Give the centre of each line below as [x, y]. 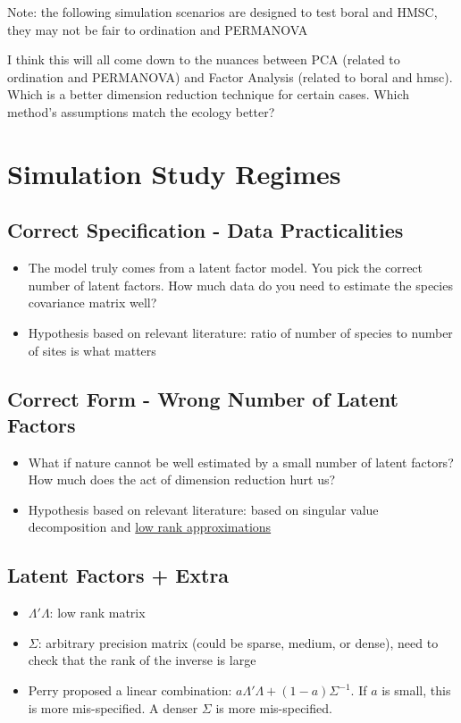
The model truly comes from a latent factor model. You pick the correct [226, 268]
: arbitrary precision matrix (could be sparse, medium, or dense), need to [238, 642]
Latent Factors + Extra [118, 575]
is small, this [416, 690]
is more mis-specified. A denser [113, 707]
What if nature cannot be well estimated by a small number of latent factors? [241, 462]
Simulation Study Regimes [174, 173]
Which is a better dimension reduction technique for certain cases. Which [209, 94]
